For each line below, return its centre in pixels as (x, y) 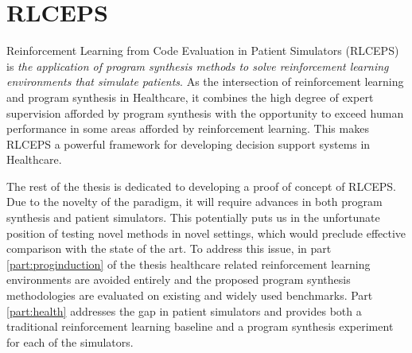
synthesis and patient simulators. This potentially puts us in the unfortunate (193, 217)
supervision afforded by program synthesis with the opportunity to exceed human (205, 112)
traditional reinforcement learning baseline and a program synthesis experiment (200, 326)
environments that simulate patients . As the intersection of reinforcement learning (205, 81)
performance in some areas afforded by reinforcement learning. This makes (188, 128)
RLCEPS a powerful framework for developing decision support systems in (189, 144)
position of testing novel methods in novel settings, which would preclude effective (206, 233)
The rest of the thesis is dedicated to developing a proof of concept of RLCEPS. (201, 186)
